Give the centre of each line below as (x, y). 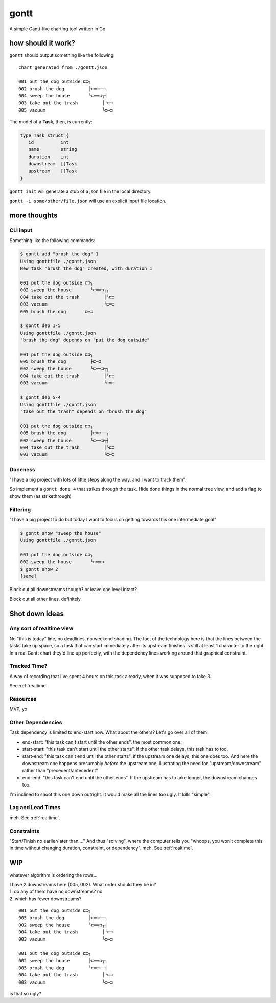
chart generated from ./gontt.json (63, 67)
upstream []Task (53, 171)
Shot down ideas (37, 613)
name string (53, 149)
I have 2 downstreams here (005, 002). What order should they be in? (83, 884)
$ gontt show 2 (39, 569)
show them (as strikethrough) (40, 496)
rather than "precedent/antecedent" (60, 771)
